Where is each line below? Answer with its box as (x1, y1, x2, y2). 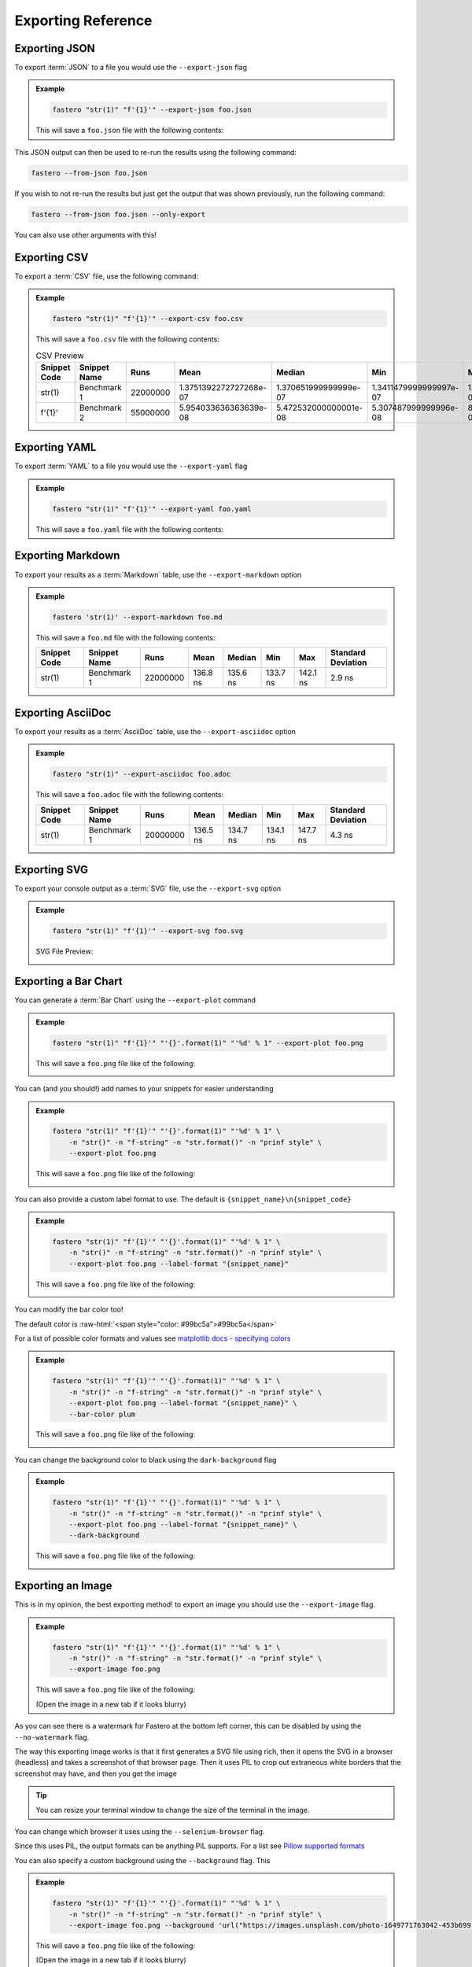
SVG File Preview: (35, 947, 94, 956)
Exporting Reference (14, 12, 153, 29)
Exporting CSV (14, 250, 89, 264)
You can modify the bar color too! (14, 1305, 124, 1314)
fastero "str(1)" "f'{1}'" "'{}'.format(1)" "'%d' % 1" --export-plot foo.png (52, 1039, 363, 1047)
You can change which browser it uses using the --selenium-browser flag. (14, 1826, 265, 1836)
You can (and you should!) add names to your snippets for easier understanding (14, 1084, 275, 1094)
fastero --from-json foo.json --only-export (31, 209, 206, 219)
